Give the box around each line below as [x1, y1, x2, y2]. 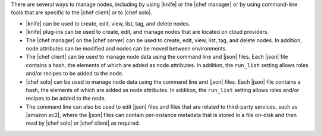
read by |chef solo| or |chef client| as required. [26, 119, 140, 127]
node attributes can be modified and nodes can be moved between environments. [26, 45, 227, 52]
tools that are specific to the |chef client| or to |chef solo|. [11, 9, 153, 16]
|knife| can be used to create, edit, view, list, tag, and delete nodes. [26, 20, 190, 27]
